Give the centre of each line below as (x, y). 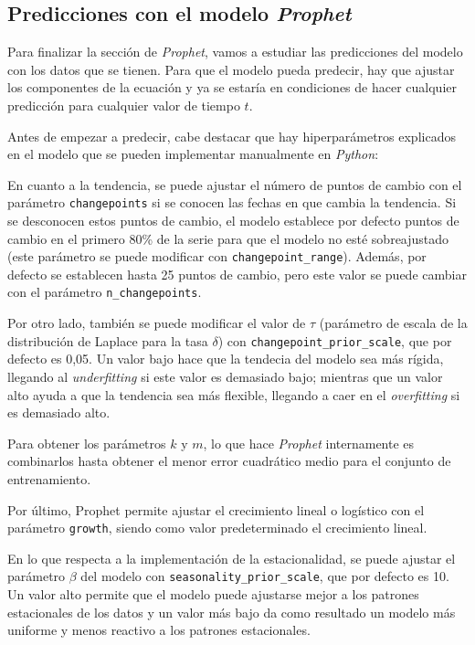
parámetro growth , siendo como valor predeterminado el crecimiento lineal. (217, 528)
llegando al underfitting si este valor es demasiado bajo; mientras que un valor (225, 376)
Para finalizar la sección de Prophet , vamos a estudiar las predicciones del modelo (235, 52)
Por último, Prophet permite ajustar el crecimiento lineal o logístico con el (216, 509)
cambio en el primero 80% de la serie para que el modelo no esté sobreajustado (228, 238)
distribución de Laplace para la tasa (108, 340)
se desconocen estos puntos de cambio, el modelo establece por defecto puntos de (233, 221)
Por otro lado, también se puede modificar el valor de (157, 323)
